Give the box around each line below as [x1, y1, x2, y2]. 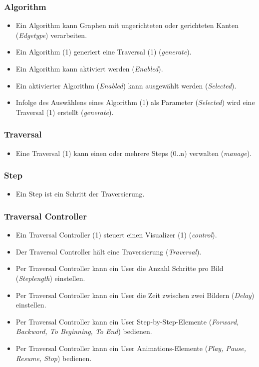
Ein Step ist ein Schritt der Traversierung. [15, 188, 145, 199]
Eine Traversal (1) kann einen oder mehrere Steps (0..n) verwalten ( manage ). [15, 147, 252, 158]
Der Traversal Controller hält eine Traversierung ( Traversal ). [15, 246, 202, 256]
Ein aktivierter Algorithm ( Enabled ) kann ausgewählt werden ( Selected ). [15, 80, 237, 90]
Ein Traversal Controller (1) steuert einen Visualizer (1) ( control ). [15, 229, 217, 240]
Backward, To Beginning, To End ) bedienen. [15, 326, 152, 336]
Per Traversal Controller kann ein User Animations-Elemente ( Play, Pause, [15, 342, 247, 353]
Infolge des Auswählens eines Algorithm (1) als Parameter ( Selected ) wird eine [15, 97, 255, 107]
